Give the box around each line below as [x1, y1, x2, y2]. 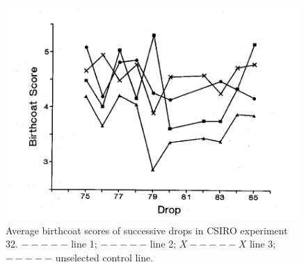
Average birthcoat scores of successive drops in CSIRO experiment [6, 222, 288, 237]
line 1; [71, 236, 97, 251]
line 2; [150, 236, 177, 251]
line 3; [249, 236, 276, 251]
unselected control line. [55, 250, 154, 264]
